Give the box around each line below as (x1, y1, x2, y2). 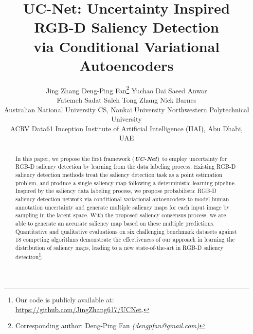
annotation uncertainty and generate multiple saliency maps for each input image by (15, 203, 230, 211)
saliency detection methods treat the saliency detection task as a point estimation (15, 171, 222, 179)
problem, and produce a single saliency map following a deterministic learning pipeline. (15, 178, 236, 187)
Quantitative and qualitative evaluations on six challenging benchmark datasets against (15, 227, 237, 235)
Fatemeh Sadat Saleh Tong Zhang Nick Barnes (56, 94, 197, 105)
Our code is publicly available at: (15, 295, 114, 305)
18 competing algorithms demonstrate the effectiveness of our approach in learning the (15, 235, 235, 244)
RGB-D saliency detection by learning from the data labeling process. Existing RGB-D (15, 162, 236, 171)
